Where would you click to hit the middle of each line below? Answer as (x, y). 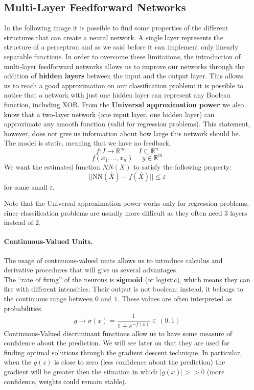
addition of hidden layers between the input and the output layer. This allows (124, 76)
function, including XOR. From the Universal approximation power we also (124, 104)
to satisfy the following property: (182, 166)
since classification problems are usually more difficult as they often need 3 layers (126, 212)
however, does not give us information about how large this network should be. (122, 133)
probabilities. (23, 308)
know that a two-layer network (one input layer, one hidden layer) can (109, 114)
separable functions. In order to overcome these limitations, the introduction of (122, 56)
